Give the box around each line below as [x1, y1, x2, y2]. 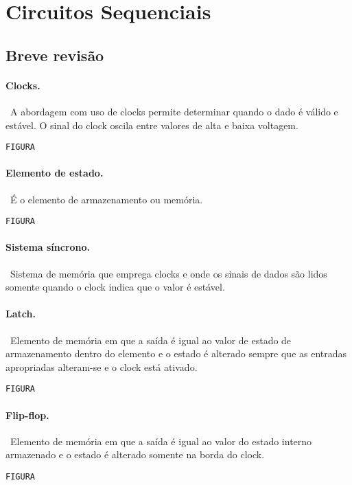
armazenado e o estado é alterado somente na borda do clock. [5, 447, 265, 462]
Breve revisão [5, 44, 104, 65]
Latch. [5, 306, 36, 321]
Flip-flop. [5, 407, 49, 422]
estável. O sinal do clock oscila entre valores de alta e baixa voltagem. [5, 117, 298, 132]
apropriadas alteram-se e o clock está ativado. [5, 359, 198, 374]
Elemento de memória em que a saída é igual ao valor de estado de [10, 332, 292, 347]
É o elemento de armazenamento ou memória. [10, 192, 203, 206]
